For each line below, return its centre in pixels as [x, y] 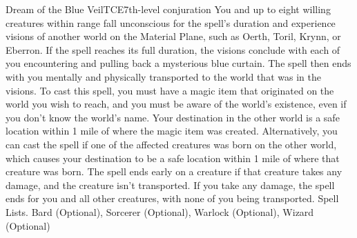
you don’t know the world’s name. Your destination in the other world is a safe [173, 117]
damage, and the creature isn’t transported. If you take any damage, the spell [170, 185]
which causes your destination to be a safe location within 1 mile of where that [173, 158]
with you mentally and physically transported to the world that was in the [163, 76]
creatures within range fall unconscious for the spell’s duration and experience [171, 22]
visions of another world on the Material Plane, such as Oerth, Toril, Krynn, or [173, 36]
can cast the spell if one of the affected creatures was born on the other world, [171, 144]
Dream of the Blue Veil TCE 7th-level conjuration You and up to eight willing [168, 9]
